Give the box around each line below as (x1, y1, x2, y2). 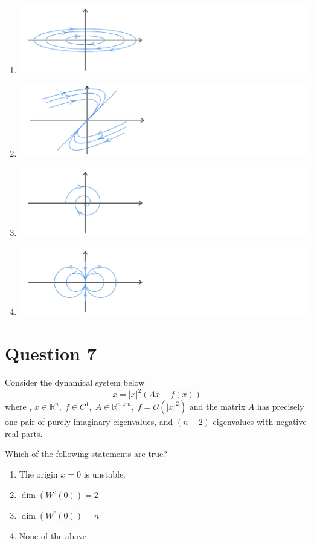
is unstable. (83, 468, 126, 481)
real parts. (5, 427, 43, 439)
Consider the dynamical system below (5, 376, 145, 389)
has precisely (257, 400, 304, 413)
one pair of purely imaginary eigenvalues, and (5, 415, 173, 428)
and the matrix (189, 400, 246, 413)
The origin (19, 468, 58, 481)
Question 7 (5, 341, 97, 366)
